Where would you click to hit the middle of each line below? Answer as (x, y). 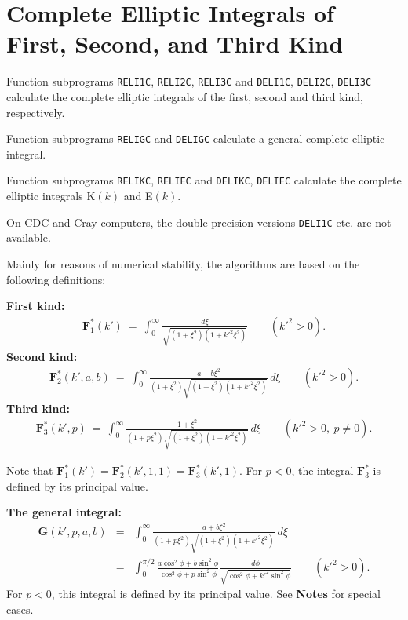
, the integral (322, 470)
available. (29, 237)
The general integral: (64, 512)
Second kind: (42, 357)
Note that (30, 470)
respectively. (36, 112)
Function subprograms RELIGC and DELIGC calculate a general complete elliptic (196, 139)
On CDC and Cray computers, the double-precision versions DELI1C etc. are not (199, 222)
